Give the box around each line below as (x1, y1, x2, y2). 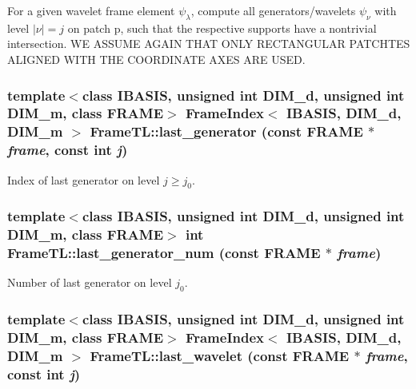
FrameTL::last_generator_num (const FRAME (7, 243, 321, 263)
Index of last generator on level (7, 171, 160, 188)
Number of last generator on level (7, 274, 172, 291)
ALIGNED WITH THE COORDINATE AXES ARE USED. (7, 50, 306, 67)
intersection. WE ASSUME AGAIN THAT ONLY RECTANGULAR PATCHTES (7, 35, 410, 52)
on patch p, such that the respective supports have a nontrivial (67, 19, 377, 36)
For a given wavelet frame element (7, 2, 175, 18)
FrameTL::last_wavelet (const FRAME (90, 345, 350, 365)
